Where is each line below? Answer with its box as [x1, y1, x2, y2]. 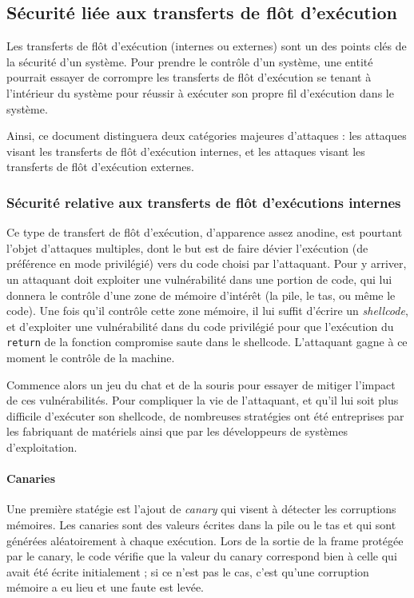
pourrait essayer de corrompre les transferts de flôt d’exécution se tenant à [6, 69, 372, 86]
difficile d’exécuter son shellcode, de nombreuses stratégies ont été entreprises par [6, 407, 404, 424]
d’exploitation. [6, 438, 78, 455]
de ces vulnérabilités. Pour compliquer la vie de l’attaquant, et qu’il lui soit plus [6, 392, 399, 409]
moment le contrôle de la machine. [6, 349, 175, 365]
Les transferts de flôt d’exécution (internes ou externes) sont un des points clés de [6, 38, 407, 54]
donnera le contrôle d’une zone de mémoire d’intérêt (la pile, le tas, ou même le [6, 286, 396, 303]
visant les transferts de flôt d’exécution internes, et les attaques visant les [6, 142, 365, 159]
